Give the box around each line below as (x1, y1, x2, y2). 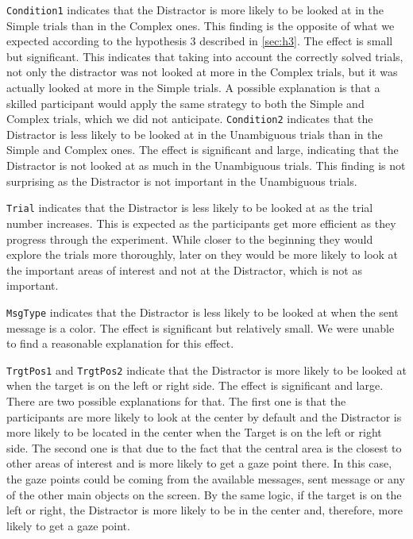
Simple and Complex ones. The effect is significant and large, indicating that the (6, 141, 399, 158)
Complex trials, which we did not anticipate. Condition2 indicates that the (6, 110, 373, 127)
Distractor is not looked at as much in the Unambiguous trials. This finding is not (6, 157, 406, 174)
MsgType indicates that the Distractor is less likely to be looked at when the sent (6, 303, 399, 320)
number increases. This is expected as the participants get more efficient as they (6, 214, 396, 231)
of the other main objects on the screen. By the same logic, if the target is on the (6, 486, 402, 502)
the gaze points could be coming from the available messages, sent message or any (6, 470, 405, 487)
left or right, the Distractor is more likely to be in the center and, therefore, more (6, 502, 403, 518)
